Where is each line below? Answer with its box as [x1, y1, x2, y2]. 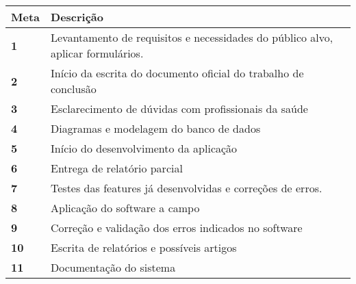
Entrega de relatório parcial [51, 160, 183, 176]
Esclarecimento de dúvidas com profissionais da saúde [51, 101, 308, 116]
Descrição [51, 9, 104, 25]
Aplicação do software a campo [51, 200, 200, 216]
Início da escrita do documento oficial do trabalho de [51, 65, 304, 81]
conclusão [51, 81, 97, 96]
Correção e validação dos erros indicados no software [51, 220, 303, 235]
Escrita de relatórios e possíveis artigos [51, 240, 237, 255]
